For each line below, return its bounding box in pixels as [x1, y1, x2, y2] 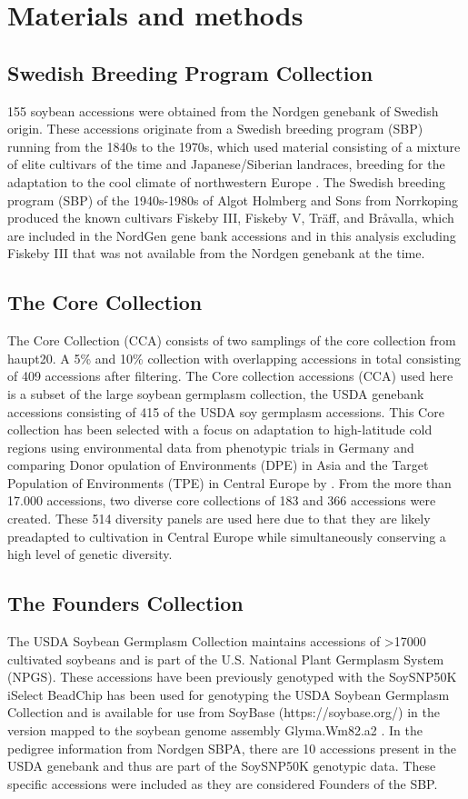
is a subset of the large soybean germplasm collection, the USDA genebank [7, 384, 424, 403]
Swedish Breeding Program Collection [7, 58, 373, 86]
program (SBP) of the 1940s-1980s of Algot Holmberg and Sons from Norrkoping [7, 190, 458, 209]
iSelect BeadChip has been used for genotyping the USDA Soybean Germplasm [7, 684, 450, 704]
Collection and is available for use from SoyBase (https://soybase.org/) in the [7, 703, 440, 722]
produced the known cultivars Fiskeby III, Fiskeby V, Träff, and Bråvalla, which [7, 208, 454, 227]
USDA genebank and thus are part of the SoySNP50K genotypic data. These [7, 756, 436, 775]
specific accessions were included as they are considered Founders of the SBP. [7, 774, 438, 793]
